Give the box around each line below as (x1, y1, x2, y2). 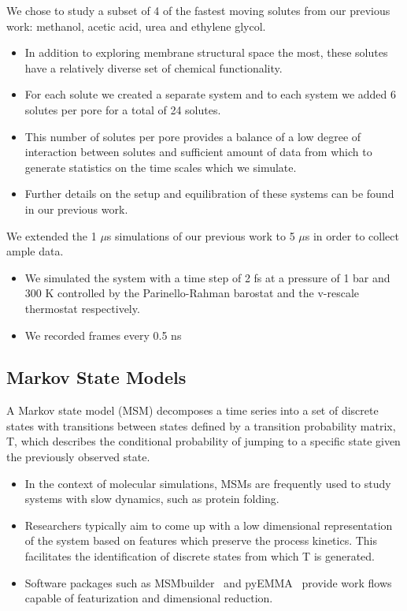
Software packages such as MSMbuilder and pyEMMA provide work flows (24, 574, 392, 591)
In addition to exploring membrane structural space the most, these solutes (24, 44, 388, 61)
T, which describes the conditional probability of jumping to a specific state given (6, 433, 401, 449)
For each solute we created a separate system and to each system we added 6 (24, 86, 397, 102)
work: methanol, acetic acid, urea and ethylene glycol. (6, 17, 266, 34)
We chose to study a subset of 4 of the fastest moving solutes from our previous (6, 2, 390, 18)
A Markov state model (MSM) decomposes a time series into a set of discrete (6, 402, 379, 419)
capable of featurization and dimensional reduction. (24, 590, 273, 606)
